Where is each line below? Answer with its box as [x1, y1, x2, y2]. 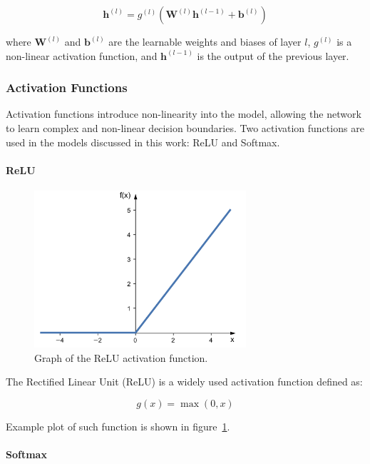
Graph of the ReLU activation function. [34, 350, 208, 365]
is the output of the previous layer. [197, 48, 349, 63]
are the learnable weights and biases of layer [108, 34, 302, 49]
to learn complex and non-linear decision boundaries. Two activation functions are [6, 121, 364, 135]
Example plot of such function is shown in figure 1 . [6, 419, 230, 434]
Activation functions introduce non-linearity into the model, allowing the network [6, 106, 361, 121]
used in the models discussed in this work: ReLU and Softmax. [6, 134, 280, 149]
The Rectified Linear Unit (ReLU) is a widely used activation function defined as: [6, 374, 363, 389]
